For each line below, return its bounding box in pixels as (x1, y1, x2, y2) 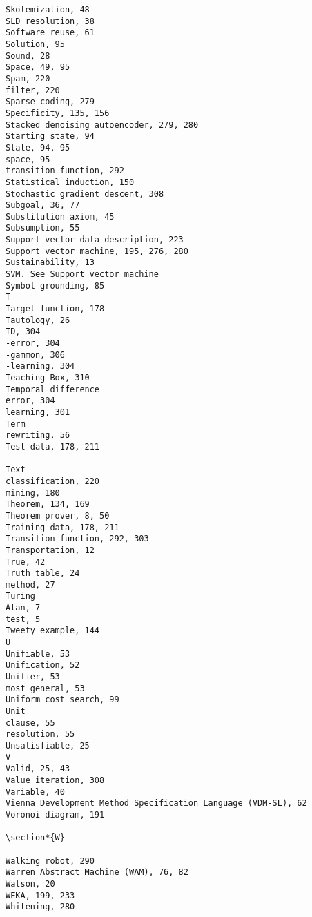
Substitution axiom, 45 (6, 211, 115, 222)
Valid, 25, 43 (6, 764, 70, 774)
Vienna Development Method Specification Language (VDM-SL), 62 (6, 798, 307, 809)
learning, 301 (6, 407, 70, 417)
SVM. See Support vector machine (6, 269, 159, 280)
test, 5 (6, 614, 41, 624)
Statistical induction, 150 (6, 177, 135, 187)
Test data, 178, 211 (6, 441, 100, 452)
